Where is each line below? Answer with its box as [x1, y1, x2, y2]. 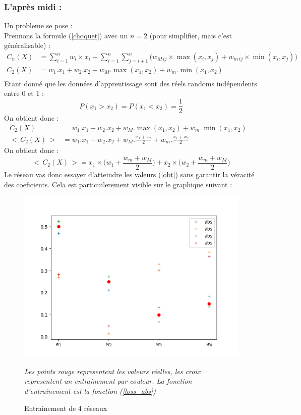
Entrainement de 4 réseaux [24, 402, 107, 413]
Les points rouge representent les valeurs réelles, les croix [24, 366, 201, 376]
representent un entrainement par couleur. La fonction [24, 376, 192, 386]
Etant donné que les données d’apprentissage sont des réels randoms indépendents [4, 78, 257, 88]
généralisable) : [4, 40, 50, 50]
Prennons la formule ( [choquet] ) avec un [4, 30, 128, 40]
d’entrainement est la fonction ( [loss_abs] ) [24, 385, 156, 396]
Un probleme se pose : [4, 20, 73, 31]
